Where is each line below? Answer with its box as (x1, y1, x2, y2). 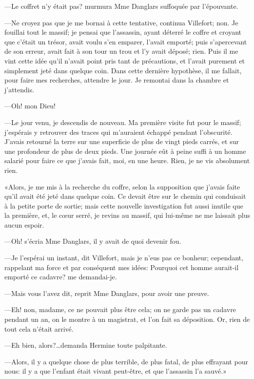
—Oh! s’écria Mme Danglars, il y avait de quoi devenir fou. (4, 236, 181, 246)
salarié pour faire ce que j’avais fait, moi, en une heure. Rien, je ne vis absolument (4, 155, 250, 166)
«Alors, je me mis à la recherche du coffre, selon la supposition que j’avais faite (4, 181, 240, 191)
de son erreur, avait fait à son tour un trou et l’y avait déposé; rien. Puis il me (4, 46, 238, 56)
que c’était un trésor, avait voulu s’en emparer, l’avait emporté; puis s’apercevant (4, 36, 247, 46)
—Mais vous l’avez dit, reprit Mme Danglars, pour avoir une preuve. (4, 288, 209, 298)
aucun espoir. (4, 219, 44, 230)
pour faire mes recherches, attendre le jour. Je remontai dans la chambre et (4, 75, 229, 85)
